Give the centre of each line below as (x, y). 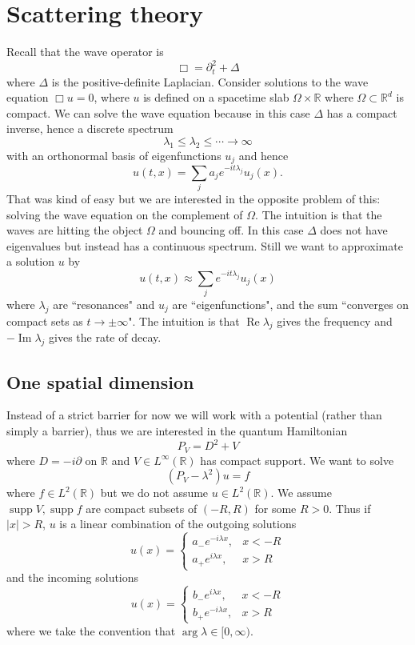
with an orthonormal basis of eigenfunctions (114, 155)
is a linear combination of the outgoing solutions (178, 524)
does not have (354, 230)
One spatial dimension (100, 381)
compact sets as (45, 320)
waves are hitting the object (75, 230)
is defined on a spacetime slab (216, 97)
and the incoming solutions (73, 577)
